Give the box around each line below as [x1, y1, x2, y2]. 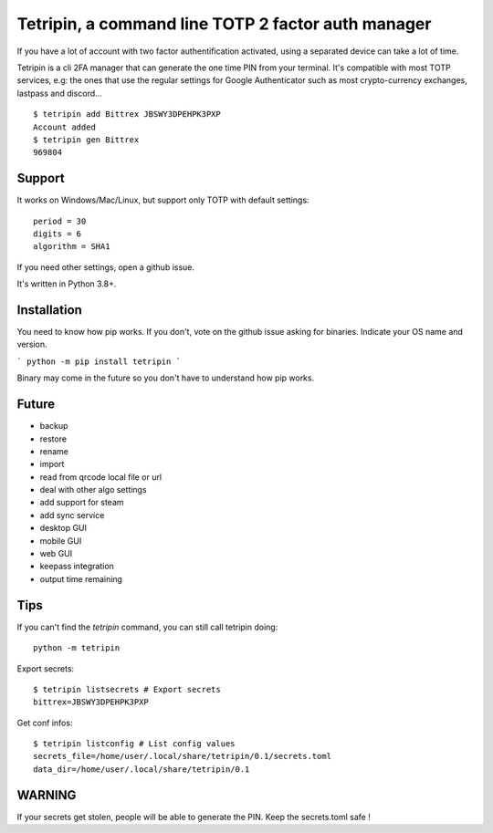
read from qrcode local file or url [39, 471, 163, 483]
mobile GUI [39, 535, 82, 547]
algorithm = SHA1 [33, 242, 110, 252]
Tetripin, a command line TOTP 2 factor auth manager [16, 14, 432, 34]
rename [39, 445, 68, 456]
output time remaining [39, 573, 123, 584]
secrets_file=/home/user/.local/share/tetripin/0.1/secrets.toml [33, 751, 332, 762]
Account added [33, 121, 96, 132]
